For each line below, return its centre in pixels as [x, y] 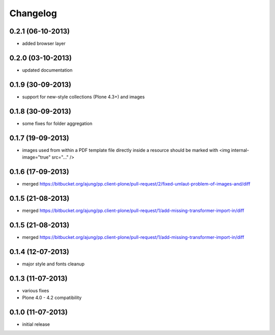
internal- [240, 150]
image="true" [36, 157]
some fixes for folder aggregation [57, 123]
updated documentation [47, 70]
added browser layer [44, 44]
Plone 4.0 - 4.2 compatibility [52, 298]
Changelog [33, 13]
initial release [36, 324]
